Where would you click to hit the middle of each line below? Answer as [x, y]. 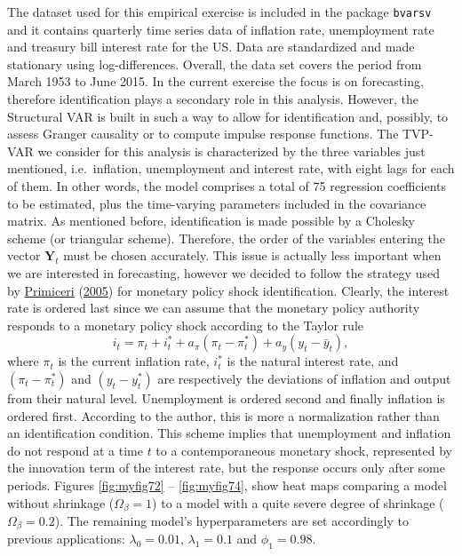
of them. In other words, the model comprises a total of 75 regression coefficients [227, 186]
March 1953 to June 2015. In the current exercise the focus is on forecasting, [215, 81]
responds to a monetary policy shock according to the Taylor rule [185, 325]
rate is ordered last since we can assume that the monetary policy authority [214, 308]
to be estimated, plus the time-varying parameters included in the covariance [217, 203]
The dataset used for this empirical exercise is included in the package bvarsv [219, 12]
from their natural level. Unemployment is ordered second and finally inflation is [226, 397]
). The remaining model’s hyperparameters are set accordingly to [231, 520]
